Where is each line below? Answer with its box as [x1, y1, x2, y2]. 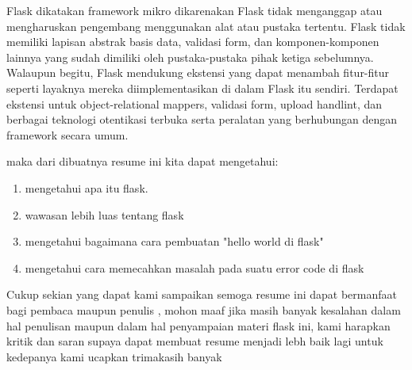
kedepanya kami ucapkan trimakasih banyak [6, 348, 222, 364]
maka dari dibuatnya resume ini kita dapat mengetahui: [6, 153, 279, 170]
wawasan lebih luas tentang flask [25, 206, 184, 223]
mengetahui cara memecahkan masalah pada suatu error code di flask [25, 259, 364, 276]
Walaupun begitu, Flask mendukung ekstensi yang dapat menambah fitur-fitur [6, 64, 390, 81]
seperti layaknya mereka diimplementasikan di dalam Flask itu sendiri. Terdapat [6, 79, 399, 96]
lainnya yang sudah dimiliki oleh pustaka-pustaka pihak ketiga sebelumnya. [6, 48, 374, 65]
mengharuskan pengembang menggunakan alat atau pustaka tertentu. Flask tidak [6, 17, 406, 34]
